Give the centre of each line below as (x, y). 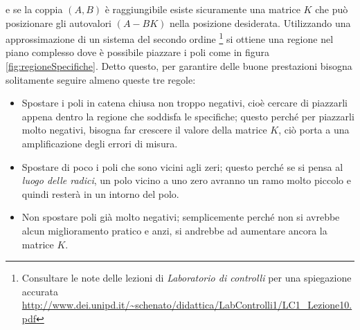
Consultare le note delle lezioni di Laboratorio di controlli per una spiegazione (187, 278)
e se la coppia (34, 9)
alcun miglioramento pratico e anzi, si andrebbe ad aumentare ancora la (174, 230)
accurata (40, 291)
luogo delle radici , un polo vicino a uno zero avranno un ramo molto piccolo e (186, 180)
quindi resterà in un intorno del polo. (100, 193)
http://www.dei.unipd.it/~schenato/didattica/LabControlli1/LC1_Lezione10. (187, 305)
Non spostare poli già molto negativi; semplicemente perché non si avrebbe (181, 217)
